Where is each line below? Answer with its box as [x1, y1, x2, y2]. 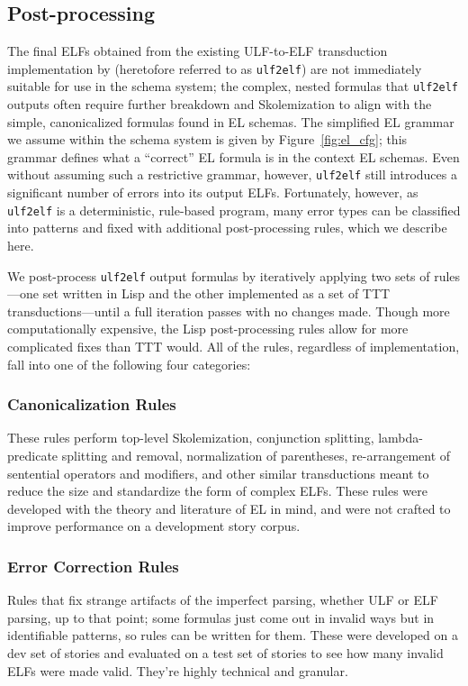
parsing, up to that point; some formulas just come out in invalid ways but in [7, 608, 435, 627]
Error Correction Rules [7, 554, 179, 577]
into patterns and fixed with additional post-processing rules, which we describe [7, 218, 447, 237]
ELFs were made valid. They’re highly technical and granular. [7, 661, 348, 680]
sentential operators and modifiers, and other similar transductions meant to [7, 463, 429, 482]
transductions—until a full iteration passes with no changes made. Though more [7, 301, 450, 320]
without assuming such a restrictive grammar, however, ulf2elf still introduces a [7, 165, 457, 184]
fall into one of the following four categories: [7, 354, 251, 373]
